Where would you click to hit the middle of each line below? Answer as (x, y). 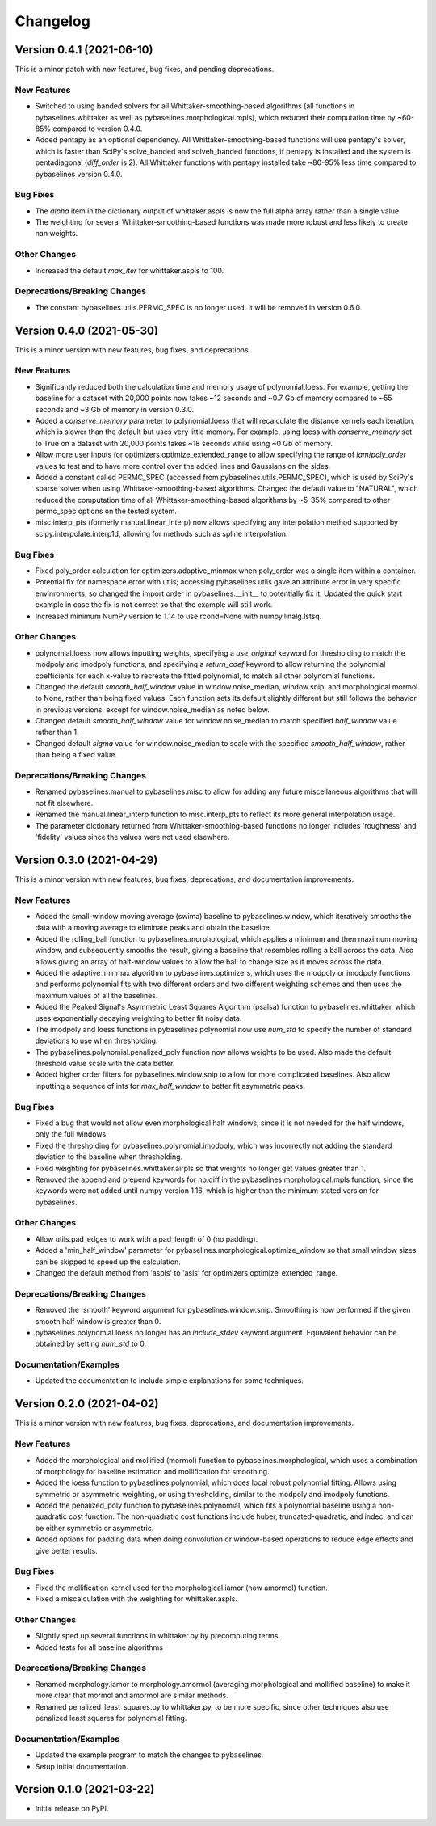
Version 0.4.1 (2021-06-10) (84, 50)
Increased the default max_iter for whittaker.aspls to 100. (130, 270)
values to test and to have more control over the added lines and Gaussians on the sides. (183, 466)
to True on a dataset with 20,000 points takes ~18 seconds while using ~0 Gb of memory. (184, 443)
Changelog (52, 21)
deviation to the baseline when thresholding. (109, 1157)
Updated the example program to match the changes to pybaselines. (149, 1755)
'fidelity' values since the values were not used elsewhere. (132, 837)
